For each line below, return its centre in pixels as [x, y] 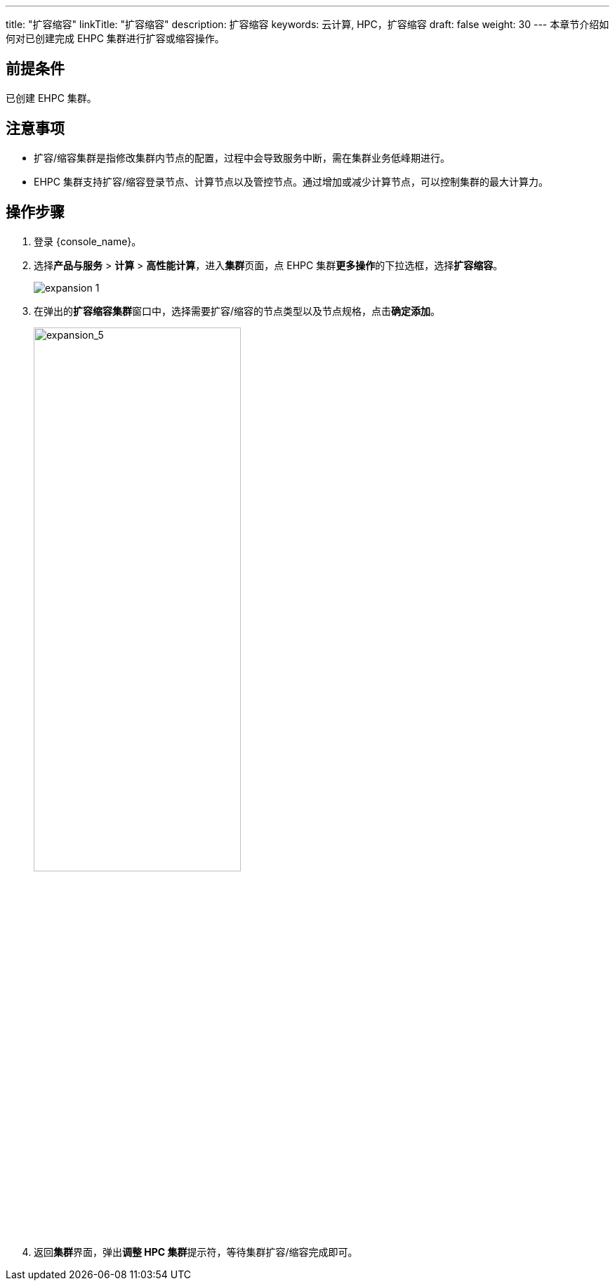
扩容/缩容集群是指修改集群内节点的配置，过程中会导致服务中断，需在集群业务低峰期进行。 [242, 157]
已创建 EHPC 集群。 [51, 98]
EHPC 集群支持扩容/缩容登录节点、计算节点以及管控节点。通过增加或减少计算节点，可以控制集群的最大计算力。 [291, 181]
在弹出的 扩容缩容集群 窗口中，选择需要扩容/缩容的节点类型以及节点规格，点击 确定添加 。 [237, 311]
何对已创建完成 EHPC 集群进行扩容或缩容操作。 [115, 38]
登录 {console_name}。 [88, 241]
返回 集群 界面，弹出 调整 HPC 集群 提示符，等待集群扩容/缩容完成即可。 [196, 1252]
